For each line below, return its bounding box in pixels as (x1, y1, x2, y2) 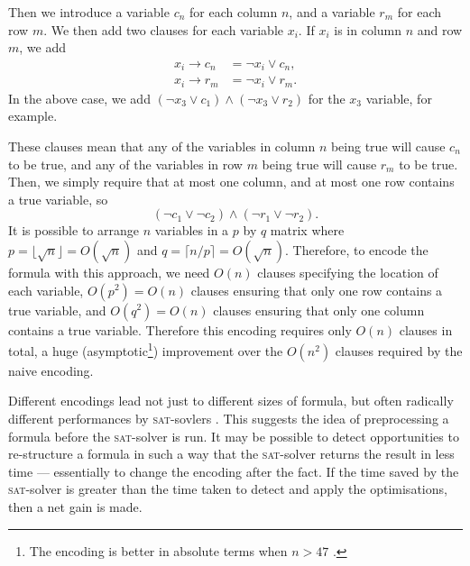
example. (8, 106, 58, 125)
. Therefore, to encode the (285, 240, 429, 259)
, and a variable (289, 3, 375, 21)
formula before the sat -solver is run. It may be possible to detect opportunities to (8, 426, 459, 445)
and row (417, 20, 463, 39)
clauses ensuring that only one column (213, 300, 425, 319)
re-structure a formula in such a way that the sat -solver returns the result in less (8, 444, 455, 463)
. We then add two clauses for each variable (43, 20, 283, 39)
